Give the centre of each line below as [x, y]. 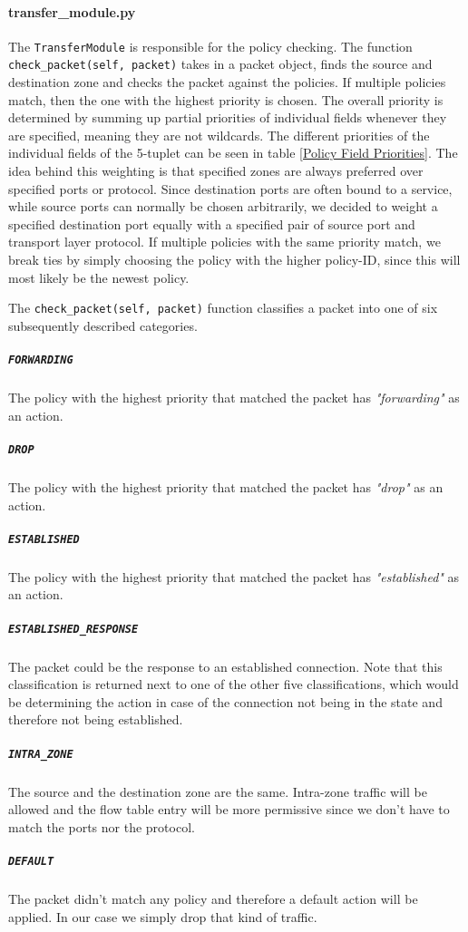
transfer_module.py [72, 11]
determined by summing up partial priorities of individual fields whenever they [228, 117]
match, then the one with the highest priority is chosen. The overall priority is [226, 99]
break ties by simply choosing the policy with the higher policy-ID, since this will [234, 260]
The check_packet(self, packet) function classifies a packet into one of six [223, 308]
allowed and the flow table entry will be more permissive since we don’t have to [229, 809]
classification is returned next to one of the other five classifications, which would [234, 684]
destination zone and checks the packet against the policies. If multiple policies [227, 82]
